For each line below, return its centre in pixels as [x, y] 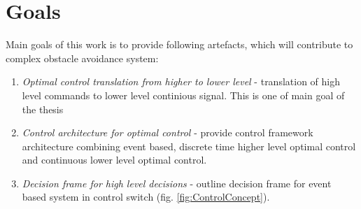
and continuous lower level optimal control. [114, 160]
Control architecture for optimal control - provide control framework [168, 132]
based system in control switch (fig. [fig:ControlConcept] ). [146, 197]
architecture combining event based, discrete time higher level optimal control [189, 146]
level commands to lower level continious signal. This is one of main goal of [183, 95]
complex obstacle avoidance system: [82, 58]
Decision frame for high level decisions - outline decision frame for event [177, 183]
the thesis [43, 109]
